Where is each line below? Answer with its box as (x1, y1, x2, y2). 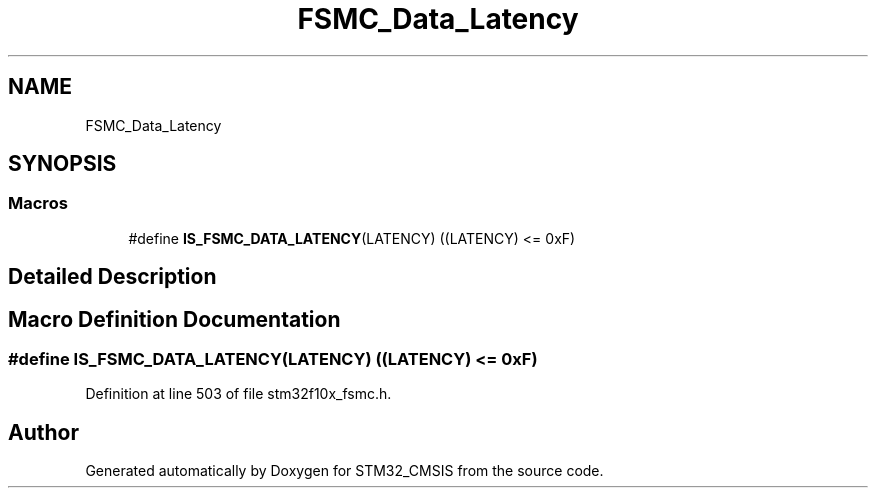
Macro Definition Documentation (8, 306, 341, 332)
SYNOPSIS (8, 151, 117, 177)
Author (8, 419, 79, 445)
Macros (8, 193, 68, 214)
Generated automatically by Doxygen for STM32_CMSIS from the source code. (85, 462, 604, 480)
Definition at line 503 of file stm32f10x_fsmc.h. (85, 385, 392, 403)
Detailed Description (8, 264, 217, 290)
